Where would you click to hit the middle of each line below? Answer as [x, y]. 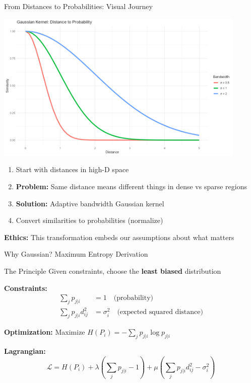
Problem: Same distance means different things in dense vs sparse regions [132, 186]
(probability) [133, 298]
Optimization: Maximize [45, 332]
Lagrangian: [25, 351]
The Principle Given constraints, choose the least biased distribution [113, 271]
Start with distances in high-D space [72, 169]
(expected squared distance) [160, 312]
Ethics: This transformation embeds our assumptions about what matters [119, 237]
